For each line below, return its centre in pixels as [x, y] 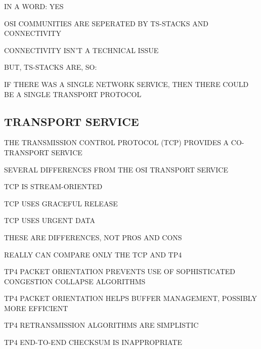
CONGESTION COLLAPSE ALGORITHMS [75, 281]
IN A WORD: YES [34, 6]
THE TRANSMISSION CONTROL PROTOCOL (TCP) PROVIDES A [117, 142]
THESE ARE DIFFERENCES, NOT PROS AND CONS [93, 237]
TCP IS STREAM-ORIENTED [53, 186]
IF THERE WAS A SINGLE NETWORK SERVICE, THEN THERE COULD [126, 84]
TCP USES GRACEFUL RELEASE [61, 203]
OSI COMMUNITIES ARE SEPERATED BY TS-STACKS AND [106, 23]
